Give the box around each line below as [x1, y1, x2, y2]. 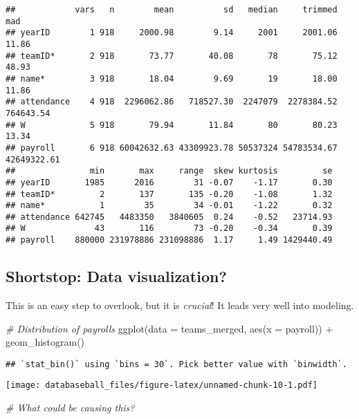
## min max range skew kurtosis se [6, 166, 333, 176]
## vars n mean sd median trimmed [6, 5, 338, 15]
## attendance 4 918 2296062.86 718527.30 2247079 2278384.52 [6, 97, 338, 107]
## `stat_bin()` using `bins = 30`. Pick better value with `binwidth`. [6, 359, 347, 369]
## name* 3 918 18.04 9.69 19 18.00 [6, 73, 338, 84]
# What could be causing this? [6, 400, 135, 415]
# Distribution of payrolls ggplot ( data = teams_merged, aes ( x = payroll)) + [6, 321, 333, 335]
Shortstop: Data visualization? [6, 266, 227, 287]
